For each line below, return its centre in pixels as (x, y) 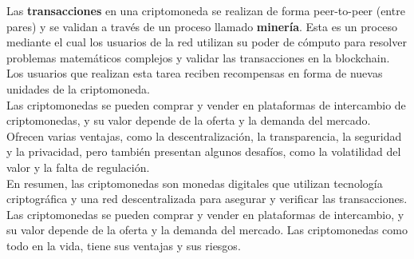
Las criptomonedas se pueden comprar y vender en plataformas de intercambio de (206, 104)
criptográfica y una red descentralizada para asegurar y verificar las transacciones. (207, 199)
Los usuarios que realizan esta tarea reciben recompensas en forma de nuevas (195, 73)
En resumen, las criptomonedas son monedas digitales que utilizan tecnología (195, 183)
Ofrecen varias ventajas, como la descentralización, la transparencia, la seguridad (204, 135)
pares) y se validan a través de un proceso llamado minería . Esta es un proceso (202, 26)
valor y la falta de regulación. (78, 167)
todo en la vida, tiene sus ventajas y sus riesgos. (124, 245)
